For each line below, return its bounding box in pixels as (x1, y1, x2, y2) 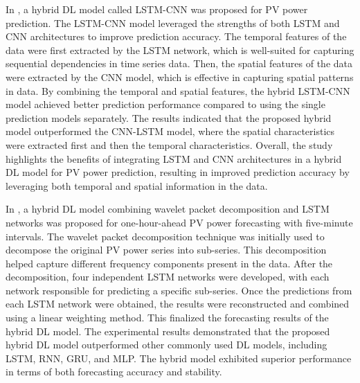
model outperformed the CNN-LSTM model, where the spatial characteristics (6, 124, 335, 139)
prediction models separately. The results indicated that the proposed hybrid (6, 110, 332, 125)
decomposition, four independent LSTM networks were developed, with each (6, 269, 330, 284)
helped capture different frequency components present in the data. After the (6, 256, 333, 270)
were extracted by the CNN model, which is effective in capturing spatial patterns (6, 69, 354, 84)
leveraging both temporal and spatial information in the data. (6, 178, 268, 193)
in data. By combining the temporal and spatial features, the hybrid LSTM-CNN (6, 83, 350, 98)
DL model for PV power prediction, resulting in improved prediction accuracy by (6, 165, 350, 179)
